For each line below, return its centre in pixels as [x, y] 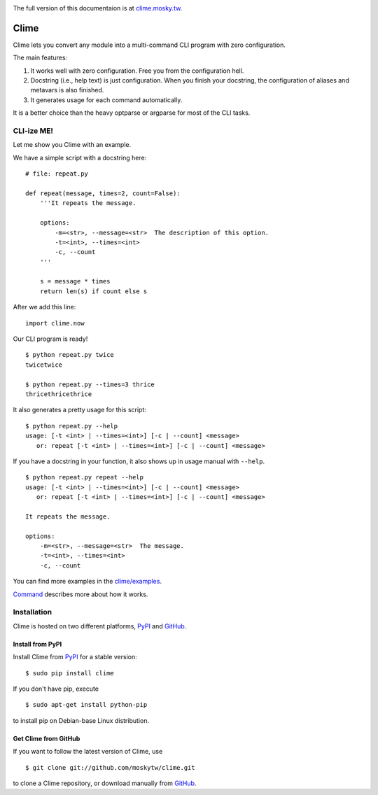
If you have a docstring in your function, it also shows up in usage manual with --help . [139, 461]
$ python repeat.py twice [70, 355]
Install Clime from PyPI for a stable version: [75, 657]
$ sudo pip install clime [70, 673]
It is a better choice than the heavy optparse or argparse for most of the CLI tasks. [132, 113]
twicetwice [44, 365]
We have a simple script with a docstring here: [80, 157]
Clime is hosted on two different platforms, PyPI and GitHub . [100, 626]
